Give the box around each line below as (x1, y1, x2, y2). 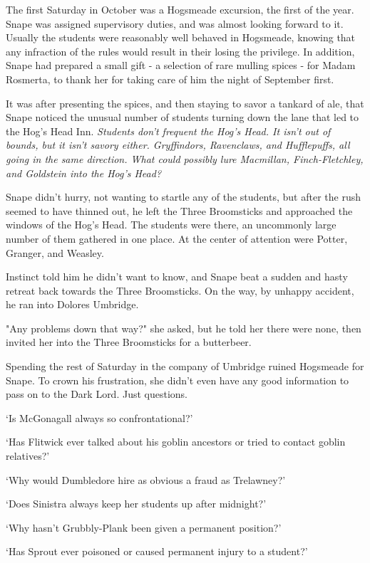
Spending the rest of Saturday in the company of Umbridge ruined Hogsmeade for (6, 359, 364, 374)
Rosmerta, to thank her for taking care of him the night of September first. (6, 71, 334, 86)
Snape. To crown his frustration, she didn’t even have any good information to (6, 372, 349, 387)
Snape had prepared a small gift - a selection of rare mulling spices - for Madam (6, 58, 356, 73)
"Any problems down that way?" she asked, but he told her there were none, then (6, 320, 361, 335)
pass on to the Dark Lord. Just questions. (6, 386, 187, 401)
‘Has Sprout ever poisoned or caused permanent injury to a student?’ (6, 544, 308, 559)
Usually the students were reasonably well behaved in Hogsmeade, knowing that (6, 30, 356, 45)
